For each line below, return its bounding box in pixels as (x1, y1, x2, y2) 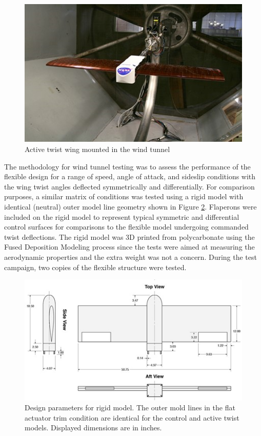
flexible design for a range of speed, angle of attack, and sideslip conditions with (4, 171, 256, 182)
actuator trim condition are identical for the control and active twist (25, 412, 239, 423)
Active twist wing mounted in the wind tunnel (25, 143, 170, 154)
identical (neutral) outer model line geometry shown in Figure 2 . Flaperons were (4, 201, 257, 212)
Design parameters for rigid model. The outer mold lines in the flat (25, 402, 235, 413)
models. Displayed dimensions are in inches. (25, 422, 162, 433)
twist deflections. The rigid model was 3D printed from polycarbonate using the (4, 231, 255, 242)
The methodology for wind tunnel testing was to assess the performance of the (4, 161, 251, 172)
